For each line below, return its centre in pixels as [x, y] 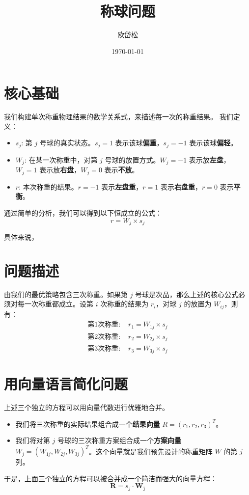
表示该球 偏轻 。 [213, 143]
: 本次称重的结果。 [48, 186]
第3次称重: [104, 349]
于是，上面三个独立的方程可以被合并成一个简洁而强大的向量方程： [111, 478]
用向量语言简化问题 [66, 384]
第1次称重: [104, 325]
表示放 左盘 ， [209, 159]
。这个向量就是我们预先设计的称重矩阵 [151, 451]
